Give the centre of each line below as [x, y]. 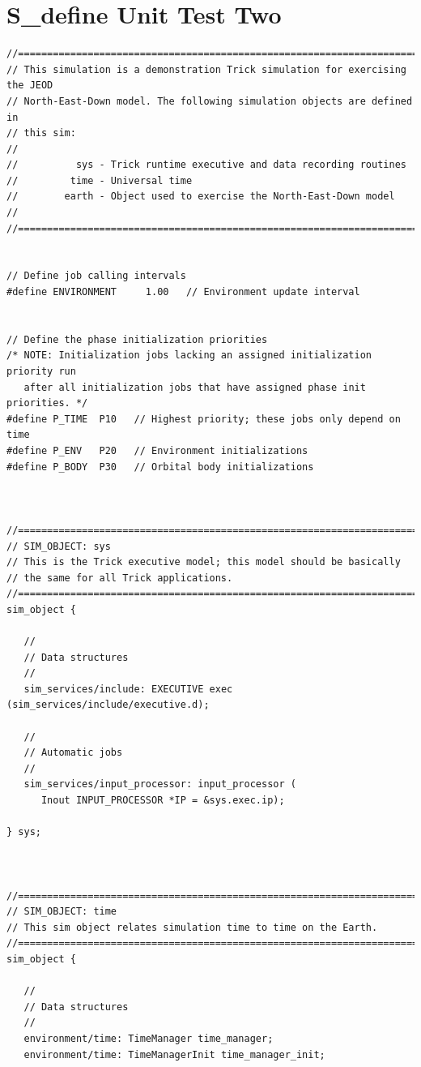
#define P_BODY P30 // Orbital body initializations [160, 467]
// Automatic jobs [73, 753]
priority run [41, 371]
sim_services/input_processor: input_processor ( [160, 784]
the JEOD [30, 86]
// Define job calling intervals [96, 276]
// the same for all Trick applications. [120, 578]
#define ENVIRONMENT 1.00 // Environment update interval [183, 292]
